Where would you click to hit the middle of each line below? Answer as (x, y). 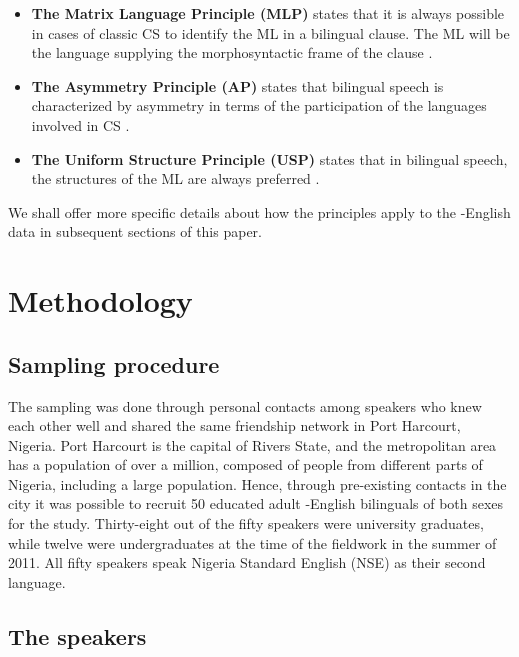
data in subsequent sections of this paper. (135, 231)
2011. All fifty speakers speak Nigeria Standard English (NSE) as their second (247, 562)
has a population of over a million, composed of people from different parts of (245, 464)
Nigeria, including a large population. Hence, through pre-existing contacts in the (257, 483)
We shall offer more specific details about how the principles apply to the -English (259, 211)
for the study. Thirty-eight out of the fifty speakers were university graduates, (246, 523)
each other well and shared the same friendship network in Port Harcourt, (234, 425)
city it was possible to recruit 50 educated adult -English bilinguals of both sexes (256, 503)
